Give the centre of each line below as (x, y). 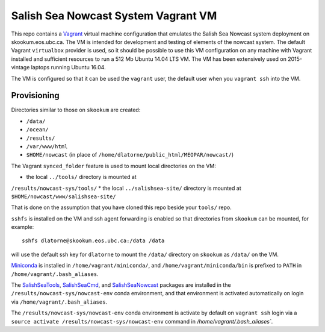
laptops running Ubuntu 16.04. (68, 67)
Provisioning (35, 96)
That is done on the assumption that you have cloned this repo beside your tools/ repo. (121, 207)
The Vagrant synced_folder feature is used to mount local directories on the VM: (114, 166)
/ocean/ (38, 130)
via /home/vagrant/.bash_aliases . (59, 302)
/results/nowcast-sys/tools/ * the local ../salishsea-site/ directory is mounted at (126, 188)
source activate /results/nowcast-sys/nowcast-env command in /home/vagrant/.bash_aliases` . (142, 321)
